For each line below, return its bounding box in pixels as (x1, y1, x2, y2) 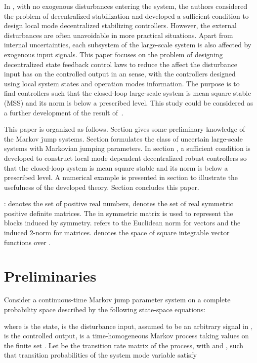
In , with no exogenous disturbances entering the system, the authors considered (4, 1, 248, 11)
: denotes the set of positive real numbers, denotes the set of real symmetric (4, 198, 233, 209)
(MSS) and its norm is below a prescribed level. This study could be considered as (4, 97, 253, 108)
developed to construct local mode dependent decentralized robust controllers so (4, 152, 247, 163)
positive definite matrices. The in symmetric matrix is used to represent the (4, 208, 233, 218)
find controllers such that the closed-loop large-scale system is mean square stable (4, 88, 251, 98)
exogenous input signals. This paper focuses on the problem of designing (4, 49, 223, 59)
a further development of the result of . (4, 107, 124, 117)
